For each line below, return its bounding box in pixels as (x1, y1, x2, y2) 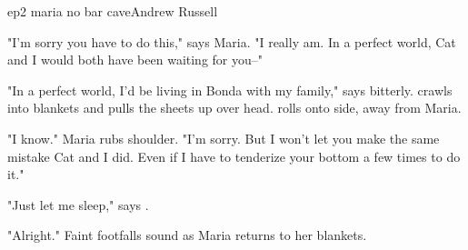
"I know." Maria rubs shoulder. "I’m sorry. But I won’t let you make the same (7, 128, 440, 147)
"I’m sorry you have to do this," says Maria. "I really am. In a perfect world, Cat (7, 32, 456, 51)
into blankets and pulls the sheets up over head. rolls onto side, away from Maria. (7, 98, 462, 117)
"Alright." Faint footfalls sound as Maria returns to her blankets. (7, 225, 367, 245)
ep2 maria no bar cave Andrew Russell (7, 2, 218, 20)
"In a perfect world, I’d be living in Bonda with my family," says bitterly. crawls (7, 80, 453, 99)
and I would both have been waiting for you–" (7, 50, 264, 69)
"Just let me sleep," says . (7, 195, 149, 214)
